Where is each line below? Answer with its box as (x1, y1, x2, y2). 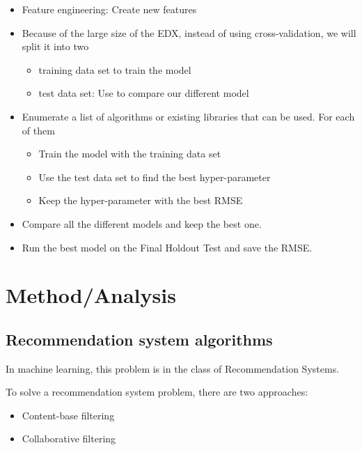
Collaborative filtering (22, 431, 116, 446)
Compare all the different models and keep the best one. (22, 216, 262, 231)
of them (22, 123, 55, 137)
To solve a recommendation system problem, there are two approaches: (6, 385, 308, 399)
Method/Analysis (6, 281, 176, 309)
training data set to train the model (38, 62, 191, 77)
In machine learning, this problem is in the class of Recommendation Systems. (6, 361, 340, 375)
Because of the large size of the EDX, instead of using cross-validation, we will (22, 25, 356, 40)
